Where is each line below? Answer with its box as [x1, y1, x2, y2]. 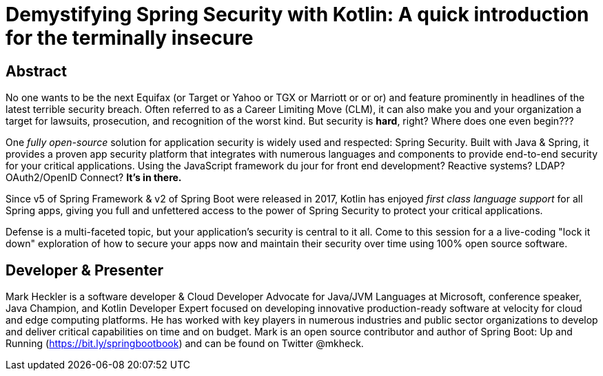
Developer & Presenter [6, 261, 163, 279]
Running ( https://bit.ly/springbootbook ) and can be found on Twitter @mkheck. [6, 337, 364, 350]
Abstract [6, 62, 67, 80]
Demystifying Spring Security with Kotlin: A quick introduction [6, 3, 589, 26]
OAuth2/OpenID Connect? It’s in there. [6, 171, 182, 184]
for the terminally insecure [6, 26, 254, 50]
